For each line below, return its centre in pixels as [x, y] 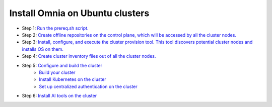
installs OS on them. [43, 49]
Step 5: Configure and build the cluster [62, 65]
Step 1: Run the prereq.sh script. [55, 28]
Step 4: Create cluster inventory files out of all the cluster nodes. [89, 56]
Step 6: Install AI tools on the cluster [59, 96]
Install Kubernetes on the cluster [73, 79]
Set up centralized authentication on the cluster [88, 86]
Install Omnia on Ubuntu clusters [79, 13]
